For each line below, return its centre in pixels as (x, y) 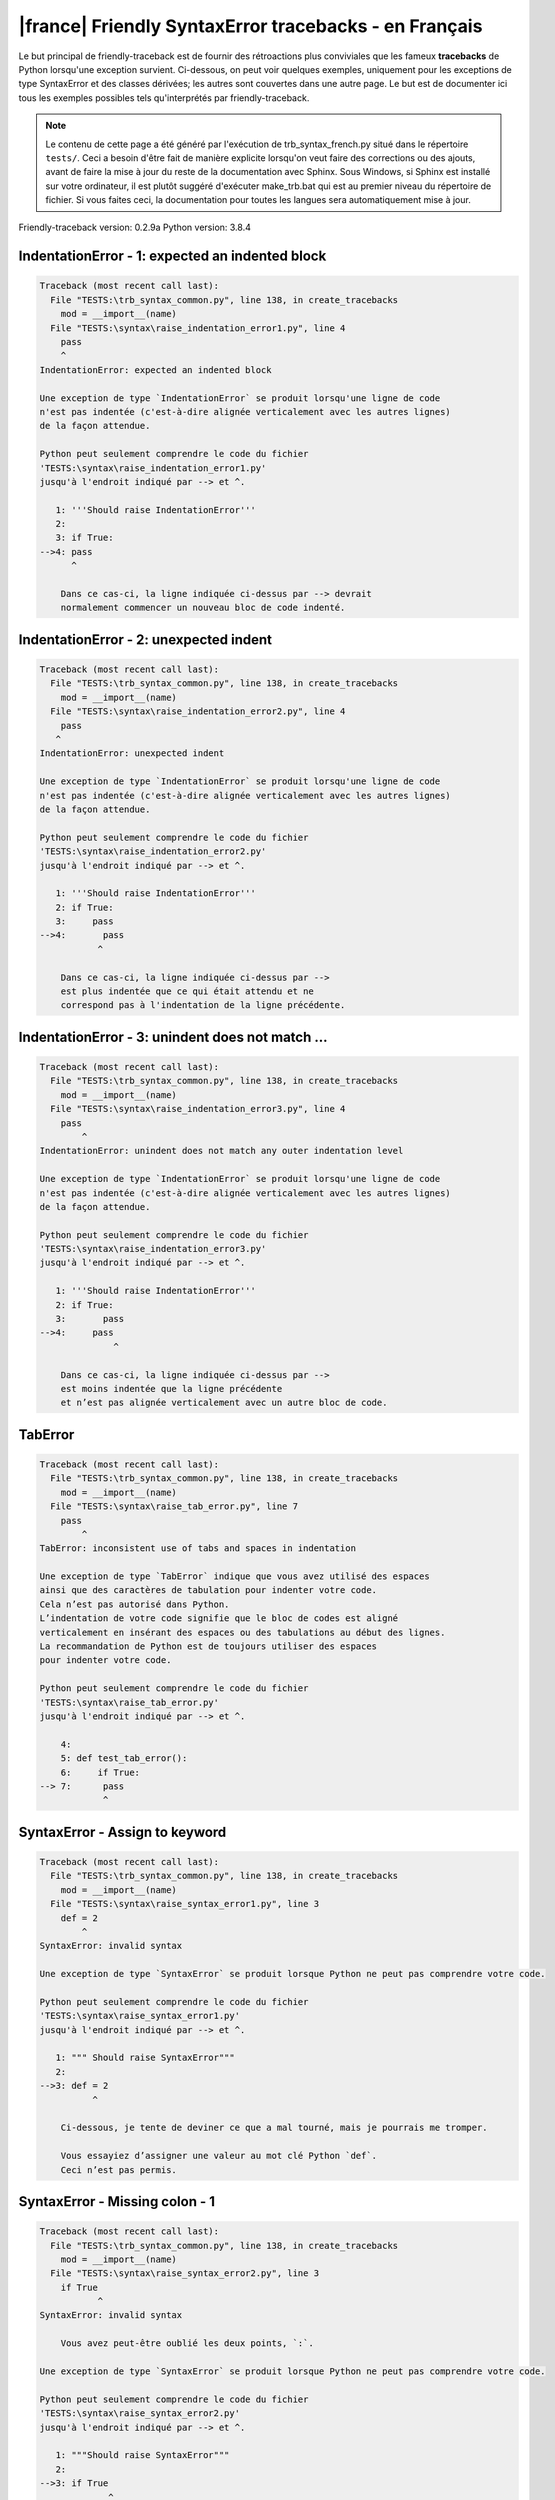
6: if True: (100, 1772)
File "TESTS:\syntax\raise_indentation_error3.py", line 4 (198, 1109)
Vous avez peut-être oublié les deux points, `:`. (187, 2343)
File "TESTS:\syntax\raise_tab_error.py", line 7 (174, 1506)
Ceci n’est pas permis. (118, 2169)
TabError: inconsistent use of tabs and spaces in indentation (198, 1548)
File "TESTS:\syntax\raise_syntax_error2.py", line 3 (185, 2273)
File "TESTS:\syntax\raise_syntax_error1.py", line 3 (185, 1904)
